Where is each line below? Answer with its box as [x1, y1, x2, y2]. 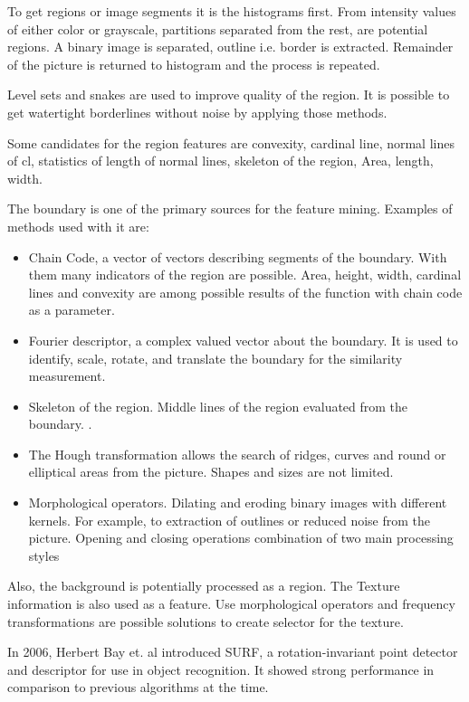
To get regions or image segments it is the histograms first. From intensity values [7, 2, 456, 20]
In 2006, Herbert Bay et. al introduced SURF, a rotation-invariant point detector [7, 642, 458, 661]
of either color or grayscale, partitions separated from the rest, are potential [7, 19, 428, 38]
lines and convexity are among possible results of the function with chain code [28, 282, 463, 301]
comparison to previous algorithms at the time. [7, 678, 269, 697]
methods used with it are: [7, 216, 149, 235]
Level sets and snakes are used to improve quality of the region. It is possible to [7, 85, 450, 104]
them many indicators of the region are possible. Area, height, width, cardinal [28, 265, 462, 284]
